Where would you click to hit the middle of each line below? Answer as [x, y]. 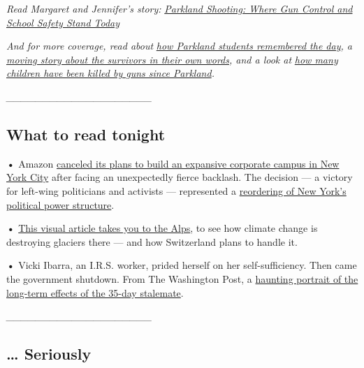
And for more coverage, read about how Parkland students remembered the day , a [179, 46]
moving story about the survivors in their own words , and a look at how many [172, 59]
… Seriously [49, 354]
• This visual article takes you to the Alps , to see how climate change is [162, 228]
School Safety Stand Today [63, 22]
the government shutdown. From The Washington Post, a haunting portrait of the [182, 278]
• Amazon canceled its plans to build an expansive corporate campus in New [173, 163]
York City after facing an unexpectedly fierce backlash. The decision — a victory [180, 177]
